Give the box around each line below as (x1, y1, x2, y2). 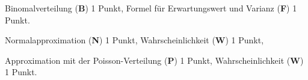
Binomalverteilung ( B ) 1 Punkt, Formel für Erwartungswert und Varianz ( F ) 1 (5, 2, 297, 14)
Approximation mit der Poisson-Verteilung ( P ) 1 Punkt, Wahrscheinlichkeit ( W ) (5, 54, 304, 66)
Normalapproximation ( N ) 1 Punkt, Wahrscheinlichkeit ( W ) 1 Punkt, (5, 34, 264, 46)
